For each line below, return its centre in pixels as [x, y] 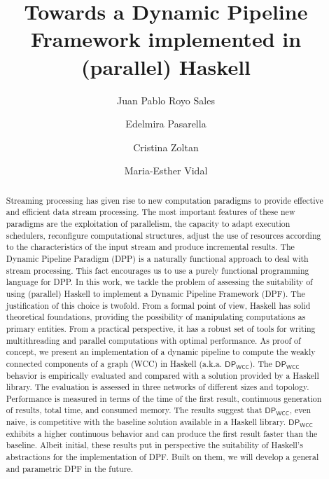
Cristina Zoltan [166, 147]
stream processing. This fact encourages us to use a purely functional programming [157, 270]
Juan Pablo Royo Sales [166, 100]
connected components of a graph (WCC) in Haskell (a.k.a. [114, 363]
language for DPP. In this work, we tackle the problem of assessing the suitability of [159, 282]
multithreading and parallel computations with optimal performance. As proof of [153, 340]
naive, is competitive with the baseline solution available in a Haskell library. [146, 422]
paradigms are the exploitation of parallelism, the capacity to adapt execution [148, 223]
